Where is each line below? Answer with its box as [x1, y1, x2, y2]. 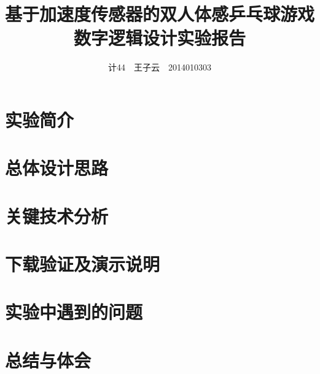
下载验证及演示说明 [5, 251, 160, 277]
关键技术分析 [5, 203, 109, 228]
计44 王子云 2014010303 [108, 61, 211, 74]
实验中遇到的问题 [5, 299, 143, 324]
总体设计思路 [5, 155, 109, 180]
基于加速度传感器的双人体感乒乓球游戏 [5, 1, 315, 26]
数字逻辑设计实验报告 [73, 25, 246, 50]
